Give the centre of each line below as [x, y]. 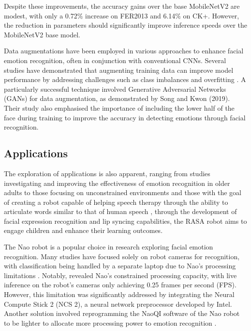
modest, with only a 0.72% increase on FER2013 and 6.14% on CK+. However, [122, 15]
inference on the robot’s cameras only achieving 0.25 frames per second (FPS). [120, 285]
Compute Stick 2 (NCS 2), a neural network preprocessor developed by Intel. [118, 304]
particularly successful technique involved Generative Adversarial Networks [115, 89]
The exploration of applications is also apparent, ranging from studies [107, 173]
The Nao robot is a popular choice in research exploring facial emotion [109, 247]
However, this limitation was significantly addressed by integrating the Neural [119, 294]
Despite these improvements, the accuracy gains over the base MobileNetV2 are [122, 6]
